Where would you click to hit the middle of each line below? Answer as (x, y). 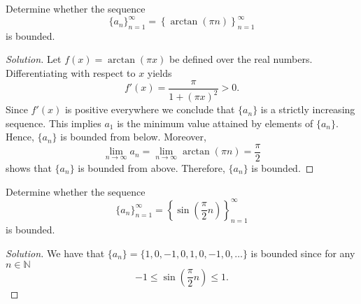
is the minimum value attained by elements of (215, 123)
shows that (29, 167)
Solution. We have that (55, 253)
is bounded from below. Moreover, (133, 137)
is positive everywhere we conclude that (150, 109)
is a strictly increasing (308, 109)
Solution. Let (34, 59)
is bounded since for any (303, 253)
